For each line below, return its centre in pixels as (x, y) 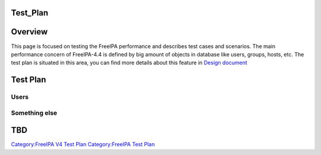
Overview (29, 32)
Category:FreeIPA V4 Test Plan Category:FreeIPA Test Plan (83, 144)
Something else (34, 113)
